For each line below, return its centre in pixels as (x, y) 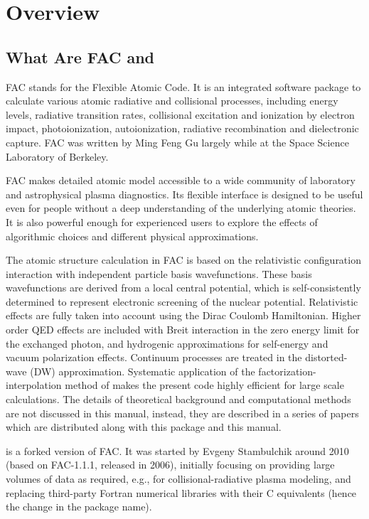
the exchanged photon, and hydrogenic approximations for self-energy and (167, 343)
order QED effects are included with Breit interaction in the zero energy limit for (183, 330)
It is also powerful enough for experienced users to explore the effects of (162, 221)
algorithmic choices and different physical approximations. (132, 236)
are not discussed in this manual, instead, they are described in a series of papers (182, 413)
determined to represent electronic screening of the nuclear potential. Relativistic (182, 301)
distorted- (326, 357)
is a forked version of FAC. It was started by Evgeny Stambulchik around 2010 (177, 450)
